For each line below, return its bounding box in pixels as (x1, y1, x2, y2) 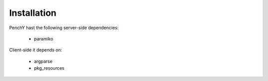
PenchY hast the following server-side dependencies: (9, 25, 119, 31)
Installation (9, 7, 57, 18)
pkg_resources (34, 65, 65, 71)
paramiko (34, 36, 54, 41)
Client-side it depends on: (9, 47, 62, 53)
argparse (34, 58, 53, 64)
